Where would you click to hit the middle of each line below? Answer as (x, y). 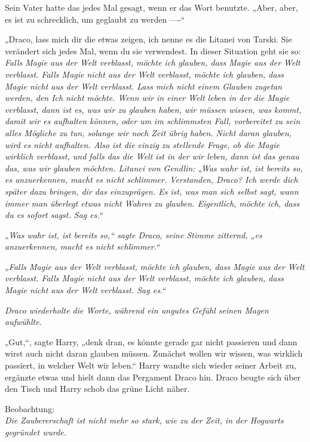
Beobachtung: (30, 408)
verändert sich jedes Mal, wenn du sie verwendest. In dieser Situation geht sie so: (153, 50)
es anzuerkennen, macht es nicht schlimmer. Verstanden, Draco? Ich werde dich (151, 179)
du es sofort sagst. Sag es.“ (54, 215)
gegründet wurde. (36, 432)
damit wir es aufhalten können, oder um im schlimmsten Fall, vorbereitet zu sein (153, 121)
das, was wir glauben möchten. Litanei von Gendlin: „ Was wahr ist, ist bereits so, (154, 168)
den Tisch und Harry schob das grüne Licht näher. (97, 389)
